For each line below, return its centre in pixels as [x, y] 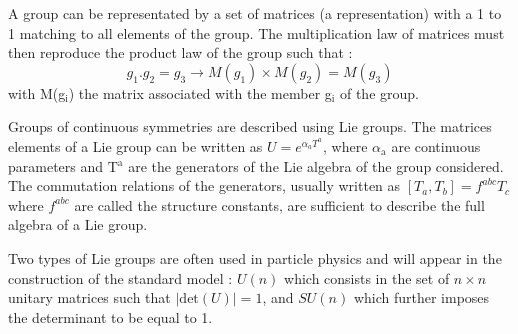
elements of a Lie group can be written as [135, 145]
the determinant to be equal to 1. [110, 316]
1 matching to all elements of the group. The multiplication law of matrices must [256, 32]
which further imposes [421, 297]
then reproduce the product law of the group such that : [180, 52]
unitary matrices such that [89, 297]
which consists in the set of [367, 277]
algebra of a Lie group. [78, 224]
